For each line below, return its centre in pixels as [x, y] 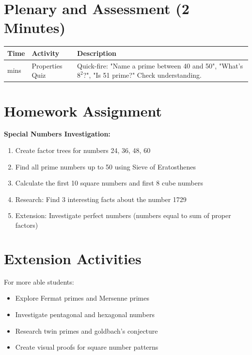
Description [97, 53]
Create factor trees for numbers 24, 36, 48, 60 [83, 150]
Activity [46, 53]
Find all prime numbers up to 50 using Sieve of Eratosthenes [106, 166]
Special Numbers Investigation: [57, 134]
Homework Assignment [83, 110]
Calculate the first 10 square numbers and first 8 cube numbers [109, 183]
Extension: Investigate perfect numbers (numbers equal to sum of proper [123, 215]
